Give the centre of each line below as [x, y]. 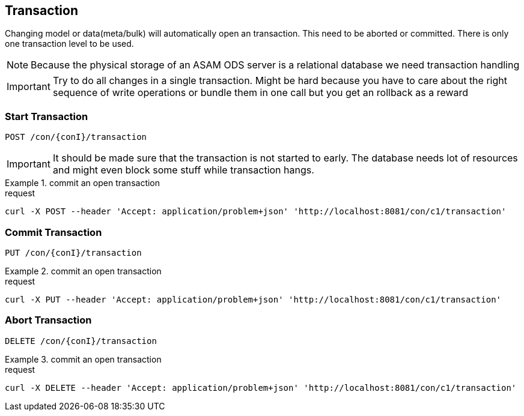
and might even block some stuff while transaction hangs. [183, 170]
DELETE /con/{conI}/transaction [81, 341]
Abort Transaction [48, 320]
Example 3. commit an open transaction [83, 359]
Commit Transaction [53, 232]
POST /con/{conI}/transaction [76, 137]
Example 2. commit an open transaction [83, 271]
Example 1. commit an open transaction [83, 183]
